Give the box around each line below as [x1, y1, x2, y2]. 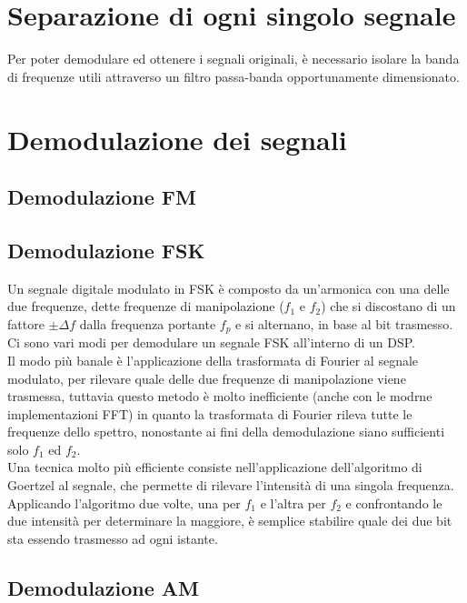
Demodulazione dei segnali [7, 120, 347, 157]
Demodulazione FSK [7, 236, 205, 264]
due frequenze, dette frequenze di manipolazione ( [7, 296, 284, 316]
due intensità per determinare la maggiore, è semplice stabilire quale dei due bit [7, 511, 452, 530]
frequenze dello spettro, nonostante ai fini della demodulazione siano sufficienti [7, 422, 445, 441]
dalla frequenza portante [79, 314, 216, 333]
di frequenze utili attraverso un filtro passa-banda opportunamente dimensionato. [7, 66, 460, 85]
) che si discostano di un [321, 296, 456, 316]
